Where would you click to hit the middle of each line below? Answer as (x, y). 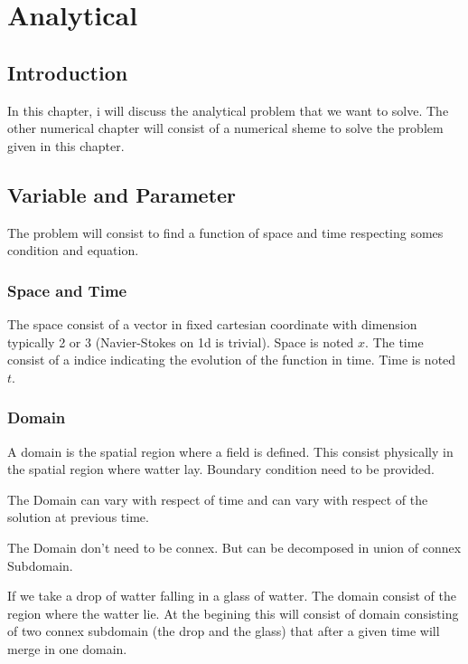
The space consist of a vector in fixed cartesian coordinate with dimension (212, 323)
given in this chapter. (66, 145)
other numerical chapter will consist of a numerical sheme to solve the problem (225, 128)
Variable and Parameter (122, 194)
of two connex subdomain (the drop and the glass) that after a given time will (224, 631)
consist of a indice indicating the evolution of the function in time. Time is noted (232, 360)
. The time (394, 341)
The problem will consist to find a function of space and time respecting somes (225, 232)
